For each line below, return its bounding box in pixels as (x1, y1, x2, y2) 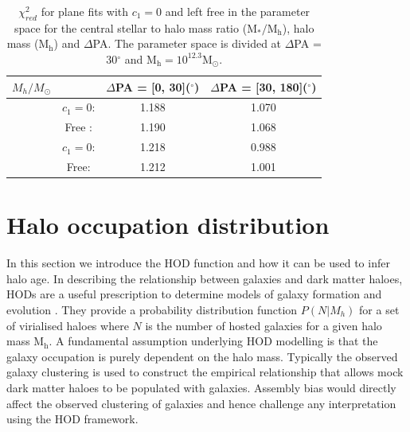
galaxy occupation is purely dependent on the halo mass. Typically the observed (6, 348, 398, 364)
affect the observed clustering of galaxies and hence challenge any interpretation (6, 395, 396, 411)
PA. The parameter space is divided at (92, 35, 282, 52)
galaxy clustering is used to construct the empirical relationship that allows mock (6, 364, 404, 380)
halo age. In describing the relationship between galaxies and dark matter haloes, (6, 270, 403, 286)
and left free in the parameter (165, 3, 310, 19)
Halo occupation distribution (6, 208, 330, 241)
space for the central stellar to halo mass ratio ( (14, 19, 248, 36)
